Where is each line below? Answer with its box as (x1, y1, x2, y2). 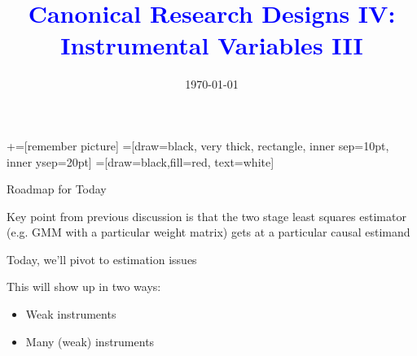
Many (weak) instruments (25, 332, 155, 349)
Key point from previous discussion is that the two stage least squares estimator (7, 207, 406, 224)
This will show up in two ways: (7, 278, 161, 295)
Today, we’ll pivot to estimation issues (7, 250, 197, 267)
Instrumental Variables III (60, 28, 363, 62)
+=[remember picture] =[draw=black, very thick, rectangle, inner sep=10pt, (7, 137, 389, 154)
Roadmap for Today (7, 180, 107, 198)
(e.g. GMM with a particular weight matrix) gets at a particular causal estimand (7, 224, 410, 241)
